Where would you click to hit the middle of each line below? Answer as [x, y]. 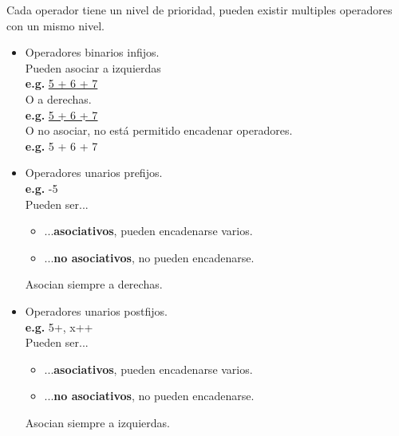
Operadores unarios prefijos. [94, 173]
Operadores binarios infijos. [92, 52]
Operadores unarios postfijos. [96, 310]
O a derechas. [58, 98]
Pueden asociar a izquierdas [93, 67]
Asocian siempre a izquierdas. [97, 422]
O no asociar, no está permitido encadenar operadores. [159, 130]
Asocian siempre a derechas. [94, 284]
